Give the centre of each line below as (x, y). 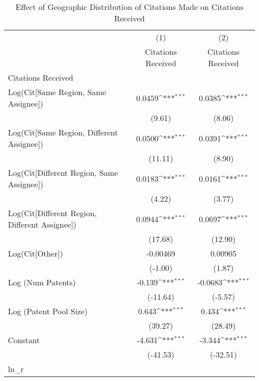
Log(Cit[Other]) (36, 253)
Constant (24, 340)
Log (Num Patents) (42, 282)
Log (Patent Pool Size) (48, 311)
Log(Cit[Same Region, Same (57, 92)
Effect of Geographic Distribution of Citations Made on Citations (129, 7)
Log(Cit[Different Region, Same (63, 173)
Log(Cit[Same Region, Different (63, 132)
